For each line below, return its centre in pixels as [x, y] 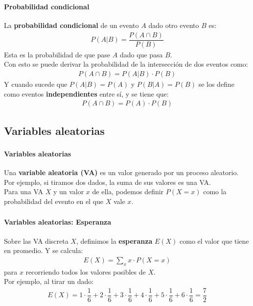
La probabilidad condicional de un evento [71, 25]
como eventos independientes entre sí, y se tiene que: [86, 93]
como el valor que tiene [214, 241]
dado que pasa [141, 54]
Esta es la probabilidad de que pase [57, 54]
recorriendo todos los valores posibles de [86, 271]
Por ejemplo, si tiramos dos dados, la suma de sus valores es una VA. [107, 182]
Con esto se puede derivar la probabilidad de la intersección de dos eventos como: [126, 64]
